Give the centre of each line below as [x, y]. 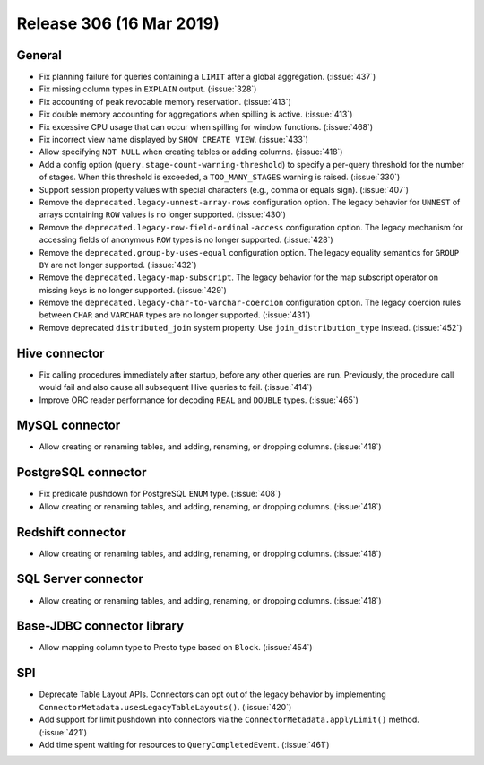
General [39, 55]
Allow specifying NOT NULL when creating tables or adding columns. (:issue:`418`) [191, 152]
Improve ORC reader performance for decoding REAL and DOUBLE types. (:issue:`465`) [199, 400]
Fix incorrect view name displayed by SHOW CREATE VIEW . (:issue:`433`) [174, 140]
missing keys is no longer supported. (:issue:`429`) [133, 290]
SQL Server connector [80, 579]
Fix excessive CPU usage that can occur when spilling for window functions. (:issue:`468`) [206, 126]
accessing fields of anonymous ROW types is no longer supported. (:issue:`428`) [186, 240]
